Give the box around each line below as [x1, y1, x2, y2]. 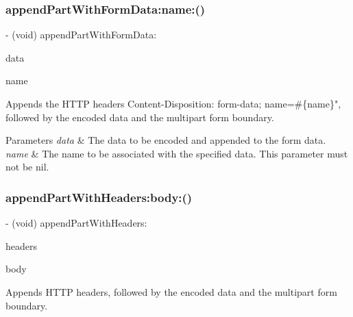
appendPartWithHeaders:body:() [5, 188, 193, 205]
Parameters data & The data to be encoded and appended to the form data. [5, 133, 326, 147]
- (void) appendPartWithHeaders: [5, 216, 147, 230]
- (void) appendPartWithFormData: [5, 27, 157, 42]
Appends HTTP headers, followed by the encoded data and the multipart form [5, 284, 337, 299]
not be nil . [5, 160, 49, 174]
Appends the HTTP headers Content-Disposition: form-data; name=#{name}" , [5, 97, 341, 110]
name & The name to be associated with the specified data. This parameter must [5, 146, 348, 160]
